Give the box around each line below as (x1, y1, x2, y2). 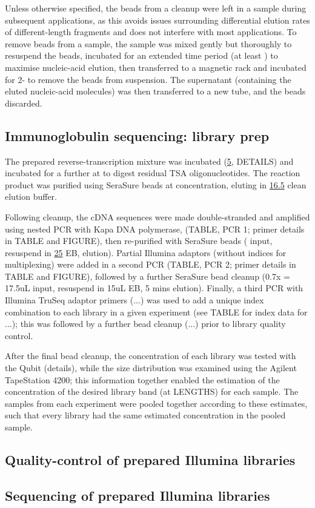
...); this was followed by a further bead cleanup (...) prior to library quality (5, 317, 286, 330)
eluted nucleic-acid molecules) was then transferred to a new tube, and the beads (5, 85, 306, 97)
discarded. (5, 96, 42, 109)
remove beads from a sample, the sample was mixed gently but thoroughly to (5, 37, 292, 50)
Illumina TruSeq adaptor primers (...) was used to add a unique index (5, 294, 264, 306)
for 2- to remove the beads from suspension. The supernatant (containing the (5, 73, 291, 85)
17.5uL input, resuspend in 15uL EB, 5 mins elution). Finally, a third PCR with (5, 282, 303, 294)
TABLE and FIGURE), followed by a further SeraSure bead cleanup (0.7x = (5, 269, 290, 282)
